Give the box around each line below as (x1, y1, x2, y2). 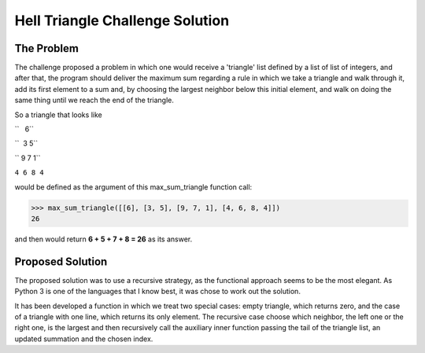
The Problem (14, 42, 79, 55)
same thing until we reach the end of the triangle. (14, 95, 175, 105)
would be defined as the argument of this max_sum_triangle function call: (14, 182, 253, 192)
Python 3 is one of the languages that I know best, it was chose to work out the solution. (14, 287, 301, 296)
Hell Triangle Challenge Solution (14, 12, 230, 29)
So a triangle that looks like (14, 110, 102, 120)
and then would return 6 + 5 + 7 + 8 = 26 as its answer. (14, 234, 193, 244)
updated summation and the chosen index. (14, 334, 153, 344)
